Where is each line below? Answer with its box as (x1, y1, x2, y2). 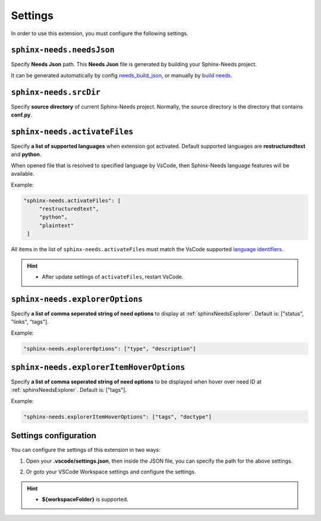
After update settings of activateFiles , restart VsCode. (42, 273, 184, 280)
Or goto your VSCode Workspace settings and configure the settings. (26, 468, 196, 476)
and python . (11, 151, 42, 158)
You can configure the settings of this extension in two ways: (11, 447, 160, 454)
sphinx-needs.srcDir (11, 87, 101, 97)
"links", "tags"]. (11, 319, 49, 326)
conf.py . (11, 111, 33, 118)
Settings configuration (11, 430, 96, 441)
